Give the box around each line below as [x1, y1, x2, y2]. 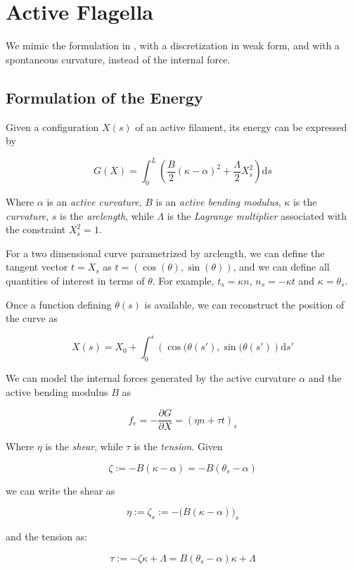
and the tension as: [6, 529, 88, 544]
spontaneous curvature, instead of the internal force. [6, 51, 231, 66]
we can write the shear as [6, 483, 115, 497]
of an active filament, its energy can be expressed [135, 119, 347, 134]
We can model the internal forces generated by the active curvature [6, 371, 296, 385]
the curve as [6, 311, 58, 326]
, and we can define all [233, 259, 330, 274]
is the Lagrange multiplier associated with [167, 208, 347, 223]
